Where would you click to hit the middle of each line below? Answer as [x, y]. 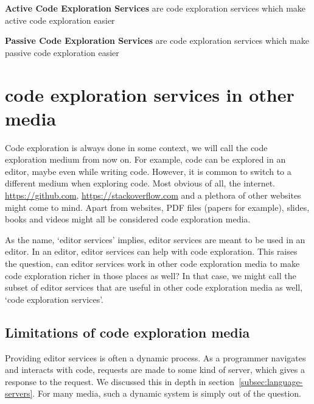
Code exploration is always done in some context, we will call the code [136, 147]
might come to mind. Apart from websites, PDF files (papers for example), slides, [157, 207]
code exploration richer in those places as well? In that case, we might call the [151, 275]
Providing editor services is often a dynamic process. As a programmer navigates [155, 357]
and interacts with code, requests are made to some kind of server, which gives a [155, 370]
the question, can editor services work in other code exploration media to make [152, 264]
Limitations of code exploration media [127, 332]
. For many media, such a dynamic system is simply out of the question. [167, 393]
